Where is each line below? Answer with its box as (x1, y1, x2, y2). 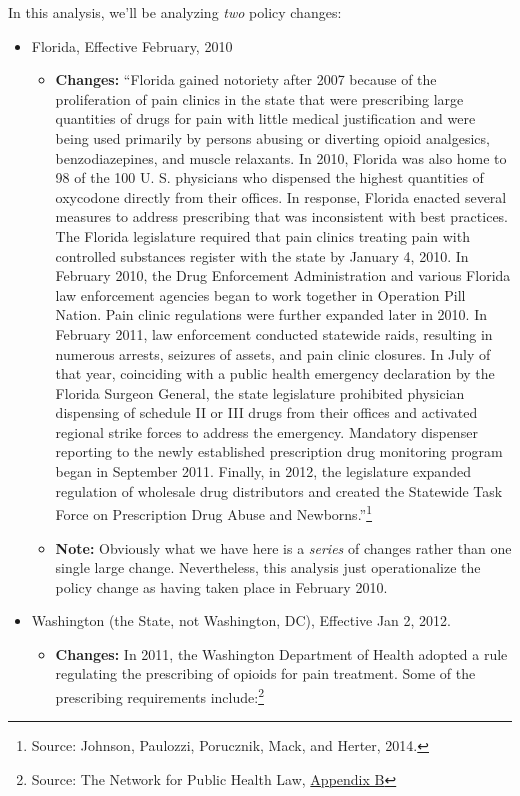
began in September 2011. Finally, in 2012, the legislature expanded (55, 461, 471, 482)
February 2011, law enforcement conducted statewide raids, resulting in (55, 323, 493, 344)
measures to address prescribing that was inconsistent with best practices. (55, 206, 509, 227)
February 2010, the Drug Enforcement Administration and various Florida (55, 265, 511, 286)
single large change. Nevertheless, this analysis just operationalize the (55, 557, 481, 578)
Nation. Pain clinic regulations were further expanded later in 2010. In (55, 304, 487, 325)
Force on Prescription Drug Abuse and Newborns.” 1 (55, 501, 373, 524)
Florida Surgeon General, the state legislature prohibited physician (55, 382, 465, 403)
